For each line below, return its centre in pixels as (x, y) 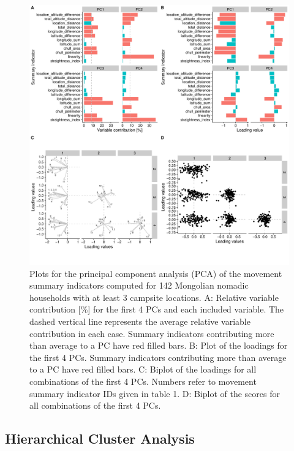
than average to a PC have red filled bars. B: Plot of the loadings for (159, 345)
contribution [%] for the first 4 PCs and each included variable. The (157, 309)
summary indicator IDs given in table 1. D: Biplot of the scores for (155, 393)
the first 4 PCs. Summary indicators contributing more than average (158, 357)
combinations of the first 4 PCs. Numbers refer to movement (143, 381)
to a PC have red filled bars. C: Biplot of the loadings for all (143, 369)
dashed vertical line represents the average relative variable (140, 321)
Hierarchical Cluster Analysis (100, 438)
